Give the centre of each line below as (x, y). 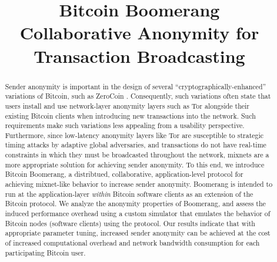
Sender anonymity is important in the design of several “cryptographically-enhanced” (136, 86)
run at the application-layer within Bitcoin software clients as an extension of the (129, 194)
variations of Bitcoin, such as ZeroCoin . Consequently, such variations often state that (138, 96)
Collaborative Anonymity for (139, 33)
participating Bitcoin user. (45, 252)
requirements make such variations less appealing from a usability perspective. (125, 125)
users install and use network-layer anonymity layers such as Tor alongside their (127, 105)
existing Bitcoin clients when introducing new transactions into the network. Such (130, 115)
